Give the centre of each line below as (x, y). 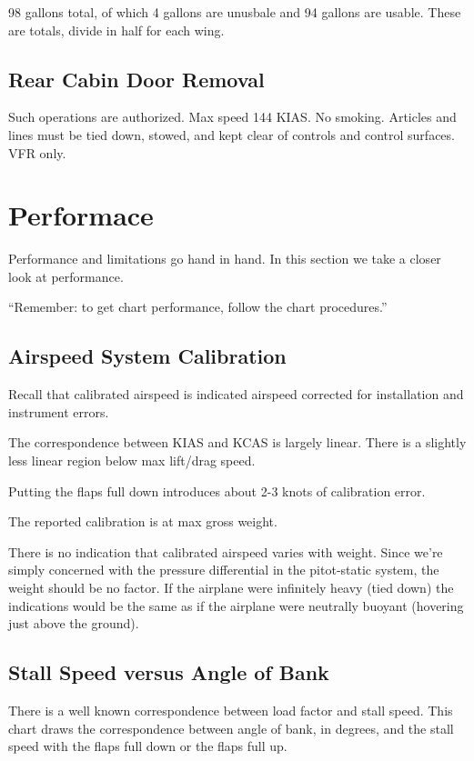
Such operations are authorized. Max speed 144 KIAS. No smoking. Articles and (232, 117)
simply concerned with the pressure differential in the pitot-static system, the (224, 570)
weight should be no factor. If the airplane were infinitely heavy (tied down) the (231, 588)
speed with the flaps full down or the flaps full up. (148, 746)
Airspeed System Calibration (147, 356)
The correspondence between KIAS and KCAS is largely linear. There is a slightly (237, 442)
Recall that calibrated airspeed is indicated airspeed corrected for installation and (236, 394)
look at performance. (66, 276)
